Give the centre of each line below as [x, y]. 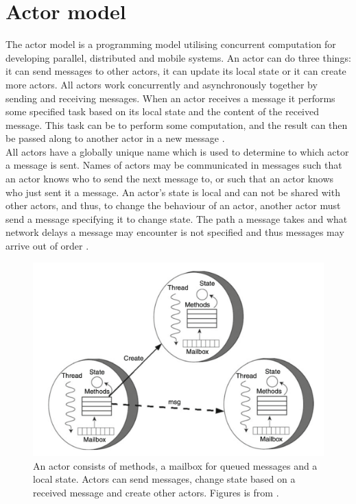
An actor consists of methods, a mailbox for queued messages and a [175, 465]
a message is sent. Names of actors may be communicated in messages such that [174, 165]
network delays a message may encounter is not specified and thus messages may [175, 232]
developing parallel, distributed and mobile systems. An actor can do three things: [178, 57]
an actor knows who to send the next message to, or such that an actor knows [170, 179]
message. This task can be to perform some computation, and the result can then [177, 124]
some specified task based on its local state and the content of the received [162, 111]
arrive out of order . [47, 246]
